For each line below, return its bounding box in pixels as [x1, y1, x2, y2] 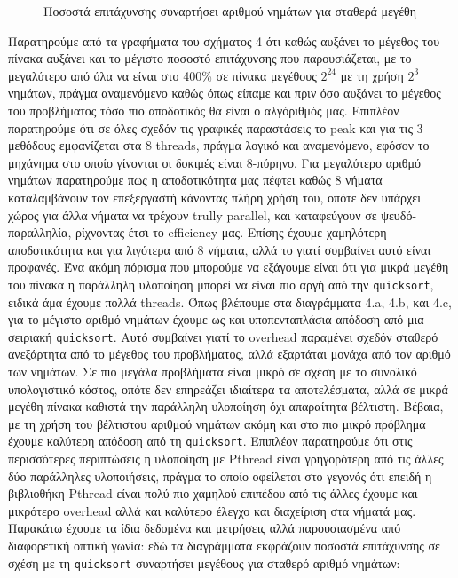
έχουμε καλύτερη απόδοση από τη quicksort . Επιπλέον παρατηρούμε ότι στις [8, 432, 413, 450]
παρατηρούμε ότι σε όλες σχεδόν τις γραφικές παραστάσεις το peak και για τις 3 [8, 118, 423, 137]
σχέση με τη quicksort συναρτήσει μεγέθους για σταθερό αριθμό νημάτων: [8, 553, 400, 572]
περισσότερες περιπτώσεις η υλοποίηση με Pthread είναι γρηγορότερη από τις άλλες [8, 449, 444, 468]
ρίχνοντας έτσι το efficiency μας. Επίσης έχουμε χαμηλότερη [75, 223, 387, 241]
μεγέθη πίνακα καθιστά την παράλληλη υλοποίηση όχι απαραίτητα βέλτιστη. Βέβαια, [8, 397, 444, 416]
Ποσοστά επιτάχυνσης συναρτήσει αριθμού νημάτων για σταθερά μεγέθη [43, 2, 417, 20]
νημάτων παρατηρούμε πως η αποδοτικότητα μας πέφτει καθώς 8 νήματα [8, 170, 383, 189]
